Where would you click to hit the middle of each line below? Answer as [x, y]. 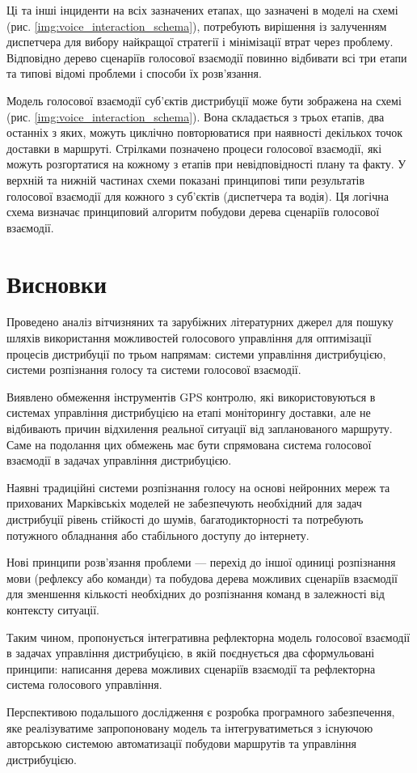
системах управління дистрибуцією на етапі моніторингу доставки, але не [189, 412]
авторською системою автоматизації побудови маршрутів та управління [182, 743]
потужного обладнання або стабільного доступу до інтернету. [158, 535]
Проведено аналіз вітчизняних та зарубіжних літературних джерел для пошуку [200, 322]
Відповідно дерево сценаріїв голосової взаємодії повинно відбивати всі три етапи [207, 57]
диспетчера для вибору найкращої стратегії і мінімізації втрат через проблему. [200, 42]
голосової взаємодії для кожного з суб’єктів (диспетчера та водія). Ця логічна [198, 195]
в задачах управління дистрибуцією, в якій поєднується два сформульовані [191, 653]
